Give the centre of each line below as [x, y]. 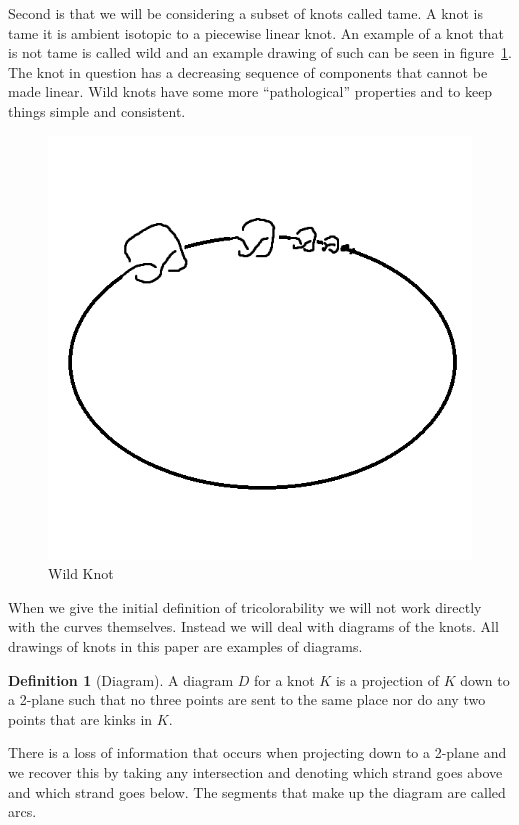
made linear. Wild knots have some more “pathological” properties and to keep [250, 91]
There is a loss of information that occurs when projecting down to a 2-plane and [257, 752]
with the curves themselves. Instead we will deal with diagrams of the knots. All [253, 626]
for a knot [284, 679]
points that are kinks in [80, 718]
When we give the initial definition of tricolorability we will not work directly [245, 606]
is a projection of [387, 679]
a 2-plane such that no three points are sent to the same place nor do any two [247, 699]
